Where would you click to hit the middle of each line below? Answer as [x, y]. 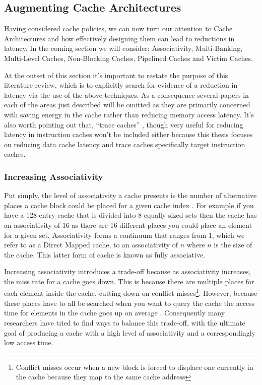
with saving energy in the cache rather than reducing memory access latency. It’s [129, 114]
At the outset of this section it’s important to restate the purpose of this [116, 75]
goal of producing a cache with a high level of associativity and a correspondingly [130, 332]
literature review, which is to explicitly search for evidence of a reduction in [121, 85]
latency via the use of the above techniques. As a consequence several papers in [126, 94]
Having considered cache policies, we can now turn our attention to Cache [118, 28]
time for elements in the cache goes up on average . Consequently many [115, 313]
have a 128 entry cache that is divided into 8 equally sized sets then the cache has [130, 215]
